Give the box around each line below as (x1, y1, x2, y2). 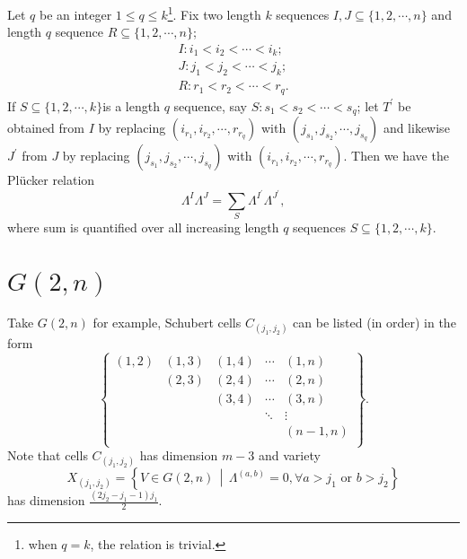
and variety (258, 446, 321, 465)
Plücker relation (7, 170, 95, 189)
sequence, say (173, 96, 247, 115)
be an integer (39, 4, 112, 23)
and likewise (383, 118, 450, 137)
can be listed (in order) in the (293, 312, 456, 331)
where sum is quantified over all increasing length (7, 218, 279, 237)
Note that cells (7, 446, 88, 465)
